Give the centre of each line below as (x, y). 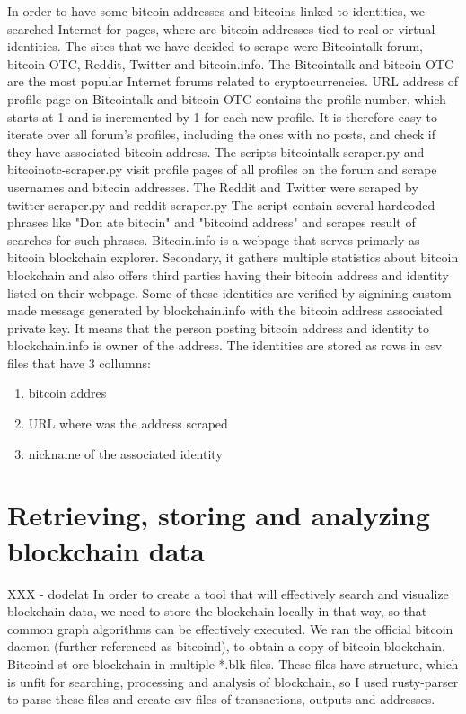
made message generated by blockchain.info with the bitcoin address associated (225, 310)
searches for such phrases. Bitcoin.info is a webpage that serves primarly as (214, 239)
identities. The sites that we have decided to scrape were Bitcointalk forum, (215, 46)
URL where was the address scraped (128, 423)
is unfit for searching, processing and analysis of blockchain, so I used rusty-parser (233, 681)
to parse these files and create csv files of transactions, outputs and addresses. (221, 699)
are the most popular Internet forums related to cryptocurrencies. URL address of (233, 81)
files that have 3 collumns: (79, 362)
